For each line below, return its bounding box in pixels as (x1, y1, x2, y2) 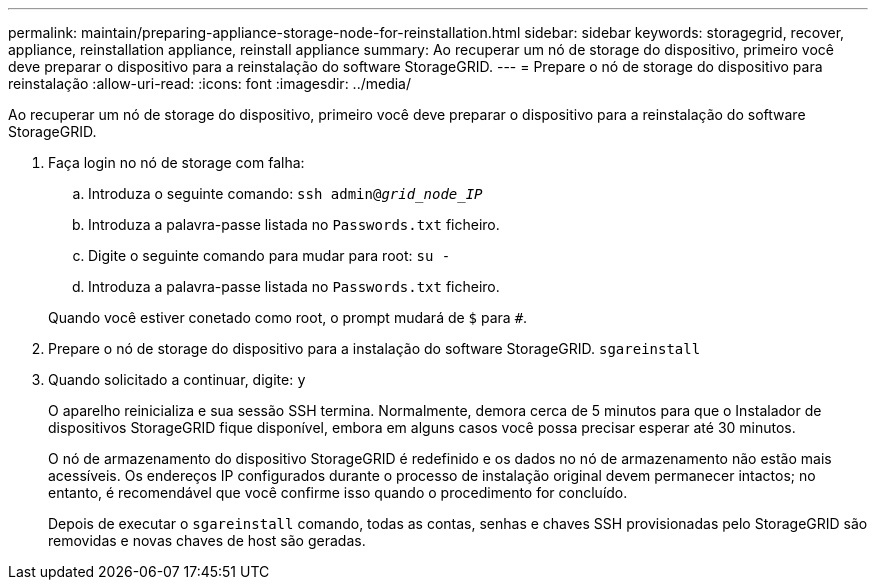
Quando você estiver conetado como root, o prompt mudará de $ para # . (48, 309, 528, 326)
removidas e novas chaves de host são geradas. (48, 532, 366, 549)
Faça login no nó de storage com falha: (48, 154, 305, 171)
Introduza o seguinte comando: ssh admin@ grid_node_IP (88, 185, 483, 202)
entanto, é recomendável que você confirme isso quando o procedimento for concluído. (48, 484, 628, 501)
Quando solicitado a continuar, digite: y (48, 371, 306, 388)
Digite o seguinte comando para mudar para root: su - (88, 247, 451, 264)
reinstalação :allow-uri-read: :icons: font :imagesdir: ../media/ (8, 75, 412, 92)
